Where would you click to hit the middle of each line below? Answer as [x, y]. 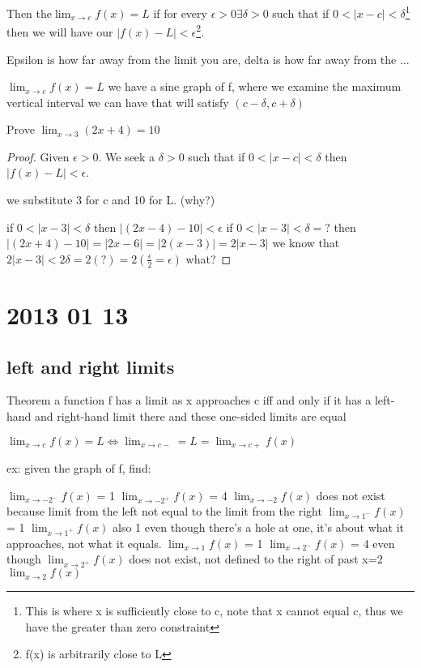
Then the [29, 13]
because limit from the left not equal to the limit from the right [164, 511]
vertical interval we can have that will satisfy [118, 102]
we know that [306, 243]
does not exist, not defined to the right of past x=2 [256, 559]
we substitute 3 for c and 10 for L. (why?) [111, 200]
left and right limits [91, 366]
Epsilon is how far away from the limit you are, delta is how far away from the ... [208, 59]
